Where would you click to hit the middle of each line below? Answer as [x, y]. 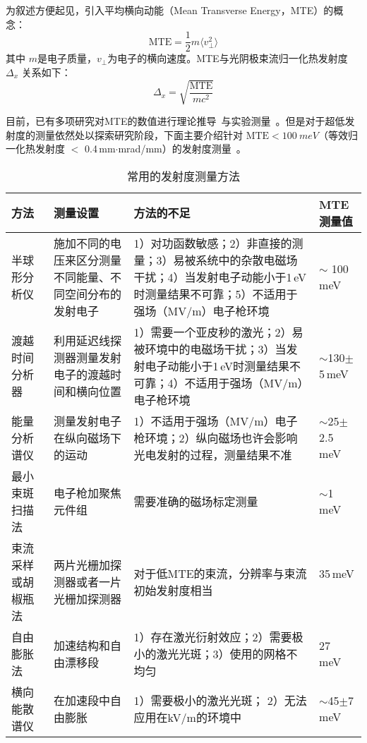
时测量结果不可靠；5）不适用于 [216, 294]
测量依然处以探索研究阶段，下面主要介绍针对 [139, 134]
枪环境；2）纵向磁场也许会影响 [216, 437]
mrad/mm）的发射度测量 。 [182, 149]
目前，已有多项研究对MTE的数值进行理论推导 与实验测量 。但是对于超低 [175, 120]
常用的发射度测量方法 [183, 176]
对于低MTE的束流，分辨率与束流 [220, 573]
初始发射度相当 [173, 590]
